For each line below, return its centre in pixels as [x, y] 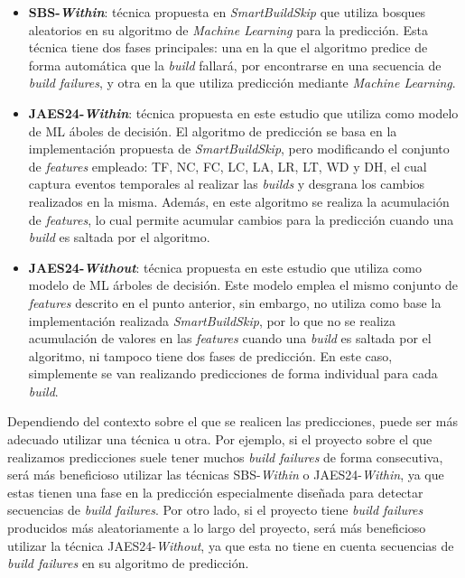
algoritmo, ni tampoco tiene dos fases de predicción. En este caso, [210, 355]
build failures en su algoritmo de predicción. [128, 563]
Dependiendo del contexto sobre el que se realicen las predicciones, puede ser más [232, 421]
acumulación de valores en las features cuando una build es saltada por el [230, 338]
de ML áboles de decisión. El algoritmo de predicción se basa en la [213, 131]
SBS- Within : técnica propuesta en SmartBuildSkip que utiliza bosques [227, 12]
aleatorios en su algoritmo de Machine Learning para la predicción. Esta [228, 29]
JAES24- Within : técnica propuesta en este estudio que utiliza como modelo [243, 112]
